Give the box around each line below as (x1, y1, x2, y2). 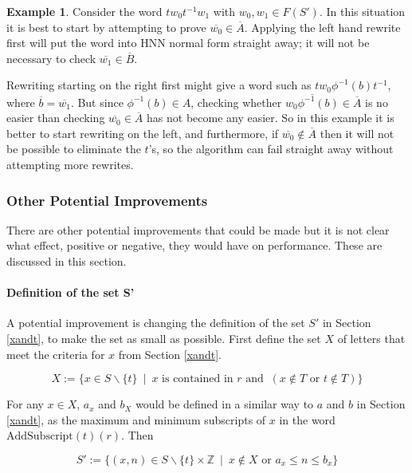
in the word (279, 411, 335, 428)
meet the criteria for (6, 345, 105, 362)
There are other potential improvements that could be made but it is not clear (6, 221, 390, 238)
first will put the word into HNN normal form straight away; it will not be (6, 34, 370, 51)
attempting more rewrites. (6, 156, 134, 173)
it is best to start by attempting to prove (6, 18, 206, 35)
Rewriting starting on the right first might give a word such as (6, 77, 312, 93)
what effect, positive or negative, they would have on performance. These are (6, 237, 383, 254)
